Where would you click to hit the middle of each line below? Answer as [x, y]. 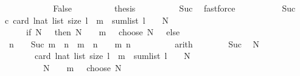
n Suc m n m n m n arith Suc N [134, 43]
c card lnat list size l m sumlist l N [87, 20]
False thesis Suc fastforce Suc [174, 8]
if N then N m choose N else [103, 32]
